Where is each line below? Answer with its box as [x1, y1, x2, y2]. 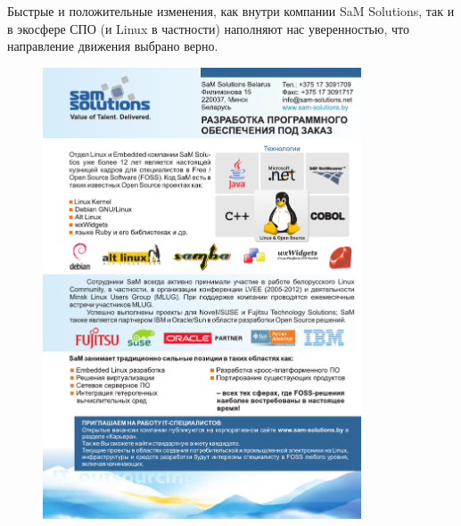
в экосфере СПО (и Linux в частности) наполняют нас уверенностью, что [7, 19, 409, 37]
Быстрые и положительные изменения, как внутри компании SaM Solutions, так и [7, 2, 455, 20]
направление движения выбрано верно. [7, 37, 218, 55]
